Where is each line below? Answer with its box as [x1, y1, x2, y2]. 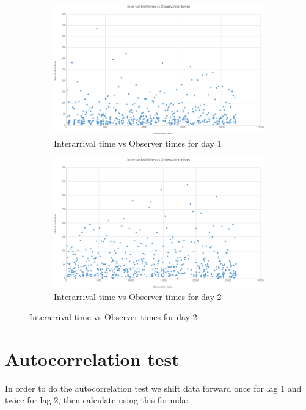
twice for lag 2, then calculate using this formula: [5, 394, 189, 406]
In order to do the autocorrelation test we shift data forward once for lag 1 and [5, 381, 302, 394]
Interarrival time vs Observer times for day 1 [54, 136, 222, 149]
